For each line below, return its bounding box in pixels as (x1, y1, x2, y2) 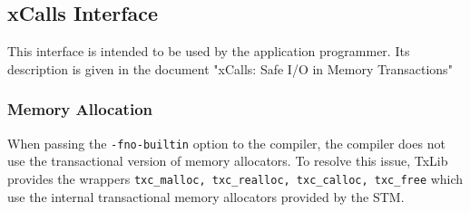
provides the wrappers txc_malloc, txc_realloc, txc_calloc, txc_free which (7, 169, 464, 188)
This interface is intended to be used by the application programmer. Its (7, 42, 410, 61)
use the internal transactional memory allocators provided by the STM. (7, 187, 405, 206)
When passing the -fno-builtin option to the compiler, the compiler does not (7, 133, 446, 152)
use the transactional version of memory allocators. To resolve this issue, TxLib (7, 151, 448, 170)
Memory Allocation (7, 98, 152, 120)
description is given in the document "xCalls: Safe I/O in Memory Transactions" (7, 59, 453, 78)
